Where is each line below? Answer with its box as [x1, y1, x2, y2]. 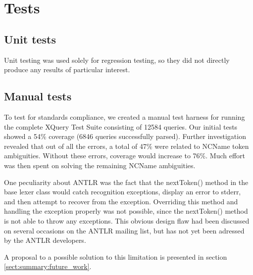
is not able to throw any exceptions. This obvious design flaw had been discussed [4, 215, 250, 226]
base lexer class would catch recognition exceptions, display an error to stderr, [4, 186, 241, 197]
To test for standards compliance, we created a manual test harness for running [4, 111, 245, 122]
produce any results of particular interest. [4, 64, 130, 75]
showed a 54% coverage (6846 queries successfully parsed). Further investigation [4, 131, 246, 141]
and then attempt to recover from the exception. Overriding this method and [4, 196, 238, 206]
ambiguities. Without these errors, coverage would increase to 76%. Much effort [4, 150, 246, 161]
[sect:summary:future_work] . [4, 261, 92, 272]
